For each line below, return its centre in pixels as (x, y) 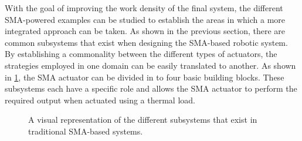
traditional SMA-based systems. (86, 131)
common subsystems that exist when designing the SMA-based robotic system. (146, 42)
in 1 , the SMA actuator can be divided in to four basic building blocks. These (145, 77)
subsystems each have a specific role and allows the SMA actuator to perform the (151, 88)
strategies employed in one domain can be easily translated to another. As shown (150, 65)
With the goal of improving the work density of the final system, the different (144, 8)
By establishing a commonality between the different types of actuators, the (141, 54)
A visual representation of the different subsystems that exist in (143, 120)
